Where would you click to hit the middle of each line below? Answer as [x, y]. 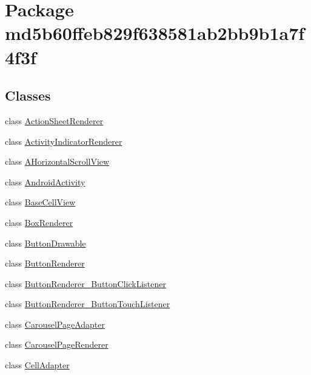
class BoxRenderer [39, 222]
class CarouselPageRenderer [57, 344]
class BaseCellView [40, 202]
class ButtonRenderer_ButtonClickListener [85, 283]
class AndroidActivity [45, 181]
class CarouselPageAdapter [55, 324]
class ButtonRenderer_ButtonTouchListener [88, 304]
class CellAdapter [37, 365]
